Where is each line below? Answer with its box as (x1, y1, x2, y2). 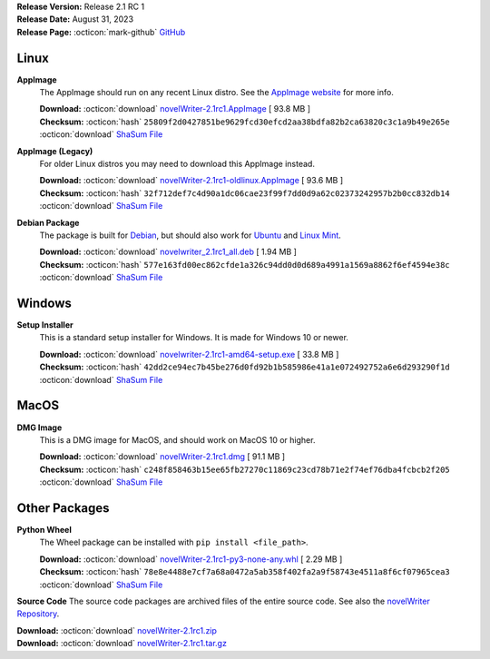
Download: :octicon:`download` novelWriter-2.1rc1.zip (16, 625, 218, 635)
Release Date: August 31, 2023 (16, 14, 134, 25)
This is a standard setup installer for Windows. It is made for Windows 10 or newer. (39, 332, 349, 343)
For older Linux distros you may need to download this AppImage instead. (39, 159, 315, 170)
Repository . (16, 608, 60, 619)
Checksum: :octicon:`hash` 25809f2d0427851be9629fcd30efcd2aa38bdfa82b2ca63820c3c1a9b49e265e (39, 116, 451, 127)
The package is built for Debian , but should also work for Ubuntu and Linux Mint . (39, 230, 342, 241)
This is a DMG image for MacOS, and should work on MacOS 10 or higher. (39, 434, 316, 445)
